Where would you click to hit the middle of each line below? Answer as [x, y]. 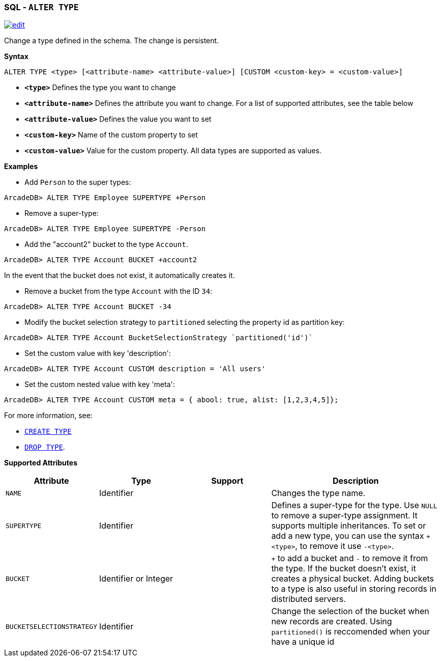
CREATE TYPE [48, 432]
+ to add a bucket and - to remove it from [350, 558]
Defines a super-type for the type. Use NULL [354, 505]
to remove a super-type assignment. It [344, 516]
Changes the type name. [318, 493]
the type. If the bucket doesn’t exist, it [344, 569]
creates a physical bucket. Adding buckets [353, 579]
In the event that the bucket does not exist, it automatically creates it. [120, 276]
